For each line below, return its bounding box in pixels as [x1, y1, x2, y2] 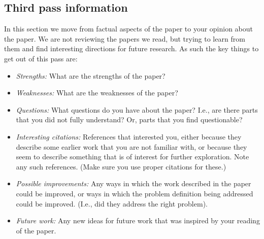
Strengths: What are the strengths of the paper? [16, 70, 166, 81]
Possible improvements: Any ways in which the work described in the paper [16, 178, 251, 189]
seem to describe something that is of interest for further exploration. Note [16, 151, 249, 162]
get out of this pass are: [4, 53, 78, 63]
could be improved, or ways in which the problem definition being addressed [16, 188, 253, 198]
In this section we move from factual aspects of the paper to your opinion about [4, 23, 253, 34]
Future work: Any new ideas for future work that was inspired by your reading [16, 215, 260, 226]
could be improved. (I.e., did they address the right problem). [16, 198, 208, 209]
